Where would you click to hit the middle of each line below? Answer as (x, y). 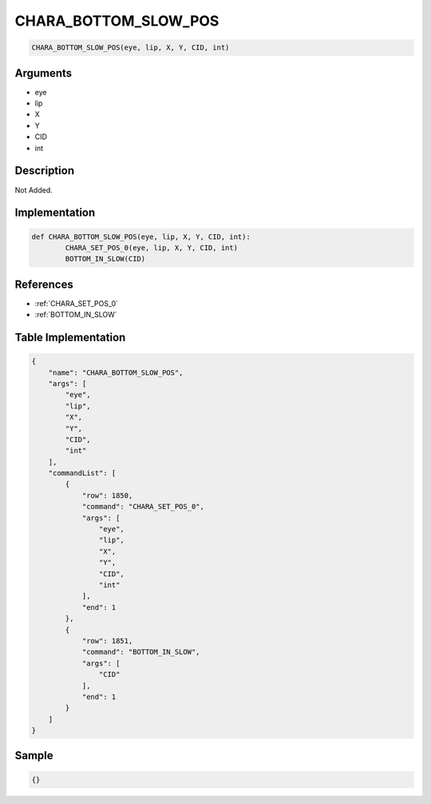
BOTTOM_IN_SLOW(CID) (105, 259)
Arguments (43, 73)
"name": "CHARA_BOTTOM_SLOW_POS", (116, 372)
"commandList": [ (82, 473)
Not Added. (34, 190)
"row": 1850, (107, 495)
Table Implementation (70, 337)
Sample (34, 756)
